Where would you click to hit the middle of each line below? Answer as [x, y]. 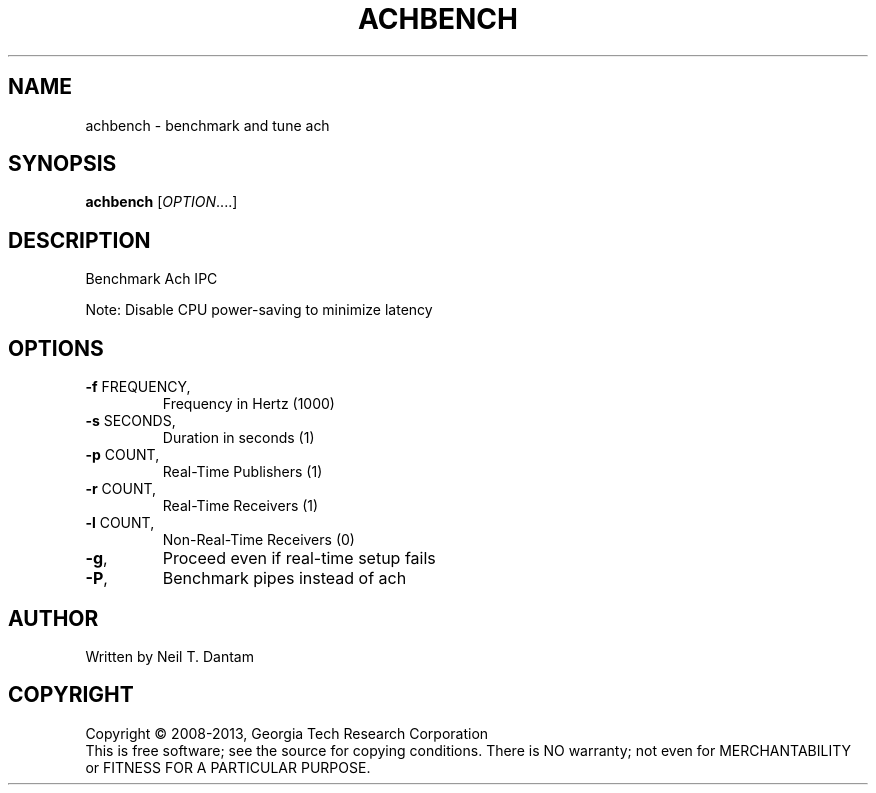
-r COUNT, [121, 489]
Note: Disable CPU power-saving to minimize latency [259, 310]
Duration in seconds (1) [238, 438]
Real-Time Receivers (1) [240, 506]
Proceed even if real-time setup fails [299, 558]
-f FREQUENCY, [138, 387]
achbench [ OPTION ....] [161, 202]
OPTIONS [56, 348]
